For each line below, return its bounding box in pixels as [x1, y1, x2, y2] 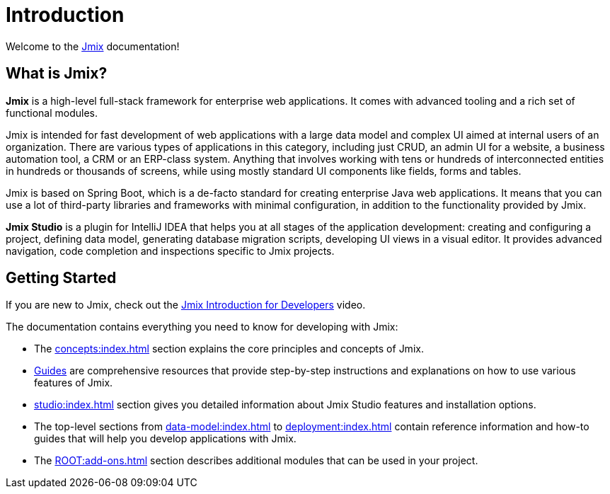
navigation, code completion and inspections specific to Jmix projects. [6, 244, 335, 257]
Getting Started [6, 269, 117, 287]
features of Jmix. [34, 377, 113, 389]
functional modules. [6, 106, 98, 119]
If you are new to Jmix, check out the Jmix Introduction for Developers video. [6, 299, 366, 311]
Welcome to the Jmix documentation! [6, 40, 180, 52]
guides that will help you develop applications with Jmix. [34, 432, 297, 445]
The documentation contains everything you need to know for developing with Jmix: [6, 321, 398, 333]
